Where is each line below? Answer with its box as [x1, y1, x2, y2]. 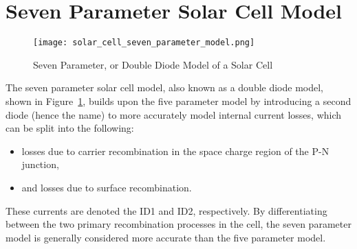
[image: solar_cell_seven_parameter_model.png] [33, 38, 255, 48]
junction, [21, 157, 59, 171]
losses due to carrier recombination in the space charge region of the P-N [21, 143, 329, 158]
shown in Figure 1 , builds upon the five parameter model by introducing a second [6, 93, 351, 108]
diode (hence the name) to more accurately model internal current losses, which [6, 107, 342, 121]
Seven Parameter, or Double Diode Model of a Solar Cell [33, 57, 273, 71]
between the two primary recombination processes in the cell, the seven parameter [6, 217, 351, 231]
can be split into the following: [6, 121, 134, 135]
